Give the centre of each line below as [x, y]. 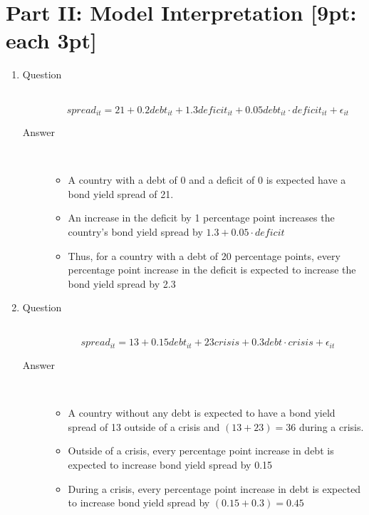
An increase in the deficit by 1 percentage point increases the [201, 218]
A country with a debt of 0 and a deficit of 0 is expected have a [207, 180]
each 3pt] [51, 40]
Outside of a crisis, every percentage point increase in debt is [201, 451]
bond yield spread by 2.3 [122, 283]
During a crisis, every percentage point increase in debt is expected [214, 488]
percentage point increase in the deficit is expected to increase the [212, 270]
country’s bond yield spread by [135, 231]
